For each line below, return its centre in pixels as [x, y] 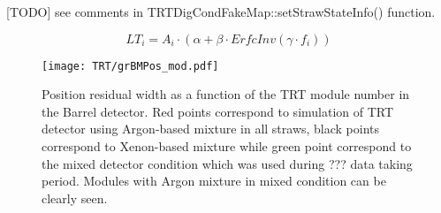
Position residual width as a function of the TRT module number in [226, 94]
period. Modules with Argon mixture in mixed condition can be [214, 181]
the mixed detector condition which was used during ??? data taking [227, 163]
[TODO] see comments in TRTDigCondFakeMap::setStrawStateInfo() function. [221, 11]
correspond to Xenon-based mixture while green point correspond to [227, 146]
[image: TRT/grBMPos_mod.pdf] [130, 66]
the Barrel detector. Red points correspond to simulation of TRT [218, 111]
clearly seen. [75, 198]
